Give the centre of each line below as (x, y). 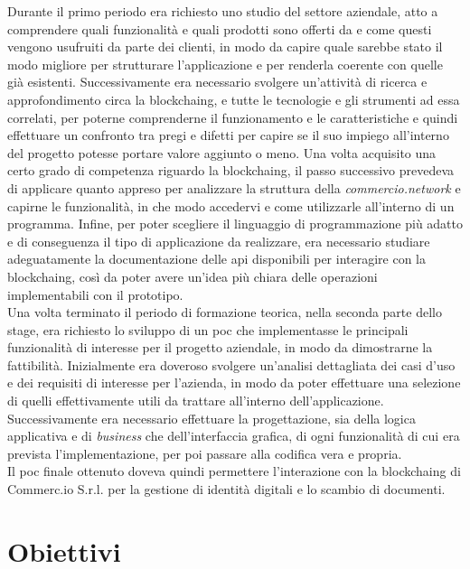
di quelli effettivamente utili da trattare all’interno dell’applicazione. (196, 401)
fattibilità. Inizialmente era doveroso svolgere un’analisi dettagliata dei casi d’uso (231, 364)
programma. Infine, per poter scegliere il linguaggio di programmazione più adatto (235, 224)
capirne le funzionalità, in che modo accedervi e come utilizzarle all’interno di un (231, 205)
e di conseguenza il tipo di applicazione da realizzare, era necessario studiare (219, 241)
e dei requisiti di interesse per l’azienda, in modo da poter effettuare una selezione (234, 382)
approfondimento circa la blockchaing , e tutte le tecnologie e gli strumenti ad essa (234, 99)
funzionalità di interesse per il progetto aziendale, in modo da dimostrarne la (220, 347)
